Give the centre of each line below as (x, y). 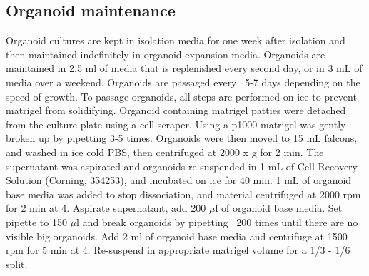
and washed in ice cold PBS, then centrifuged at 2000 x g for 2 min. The (165, 152)
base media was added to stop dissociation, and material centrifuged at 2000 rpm (183, 194)
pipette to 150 (36, 221)
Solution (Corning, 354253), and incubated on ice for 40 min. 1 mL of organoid (179, 180)
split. (17, 264)
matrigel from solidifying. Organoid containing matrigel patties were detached (176, 110)
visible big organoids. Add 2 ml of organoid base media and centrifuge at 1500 (177, 236)
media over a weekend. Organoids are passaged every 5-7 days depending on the (183, 82)
